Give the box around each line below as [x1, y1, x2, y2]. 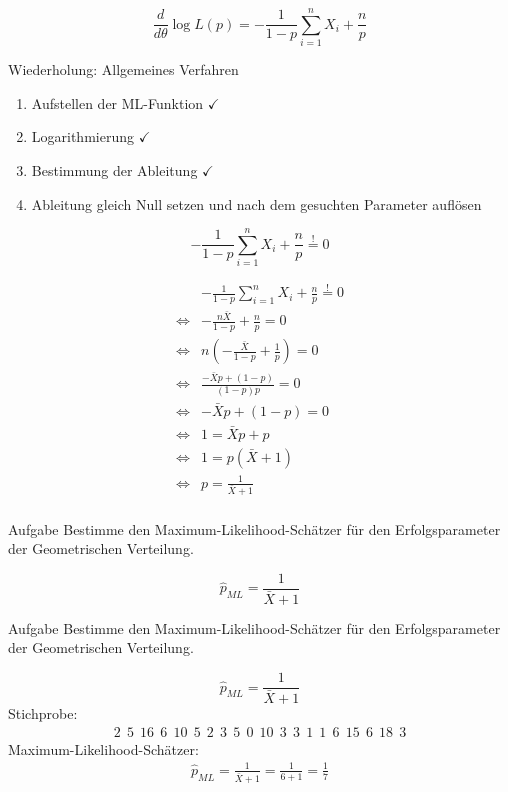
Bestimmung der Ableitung [31, 159, 198, 180]
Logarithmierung [31, 126, 134, 147]
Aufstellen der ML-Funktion [31, 92, 204, 113]
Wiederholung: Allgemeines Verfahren [8, 59, 239, 80]
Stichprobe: [8, 703, 78, 724]
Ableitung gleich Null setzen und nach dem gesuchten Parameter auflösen [31, 193, 482, 214]
